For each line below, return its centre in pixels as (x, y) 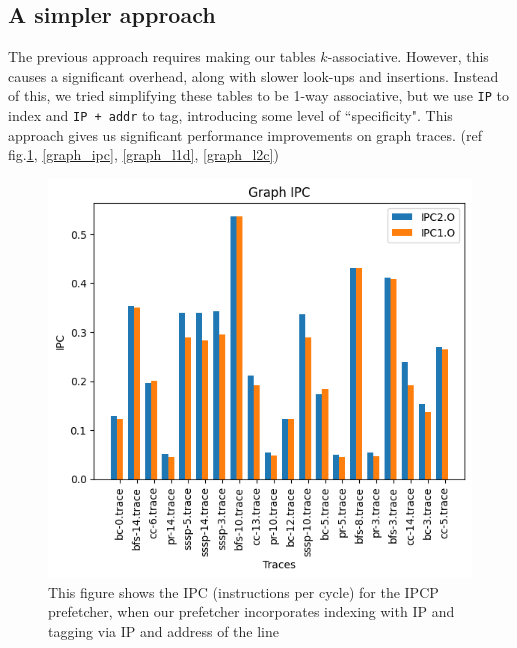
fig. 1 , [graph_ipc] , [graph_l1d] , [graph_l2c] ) (143, 154)
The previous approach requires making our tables (162, 56)
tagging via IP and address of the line (164, 630)
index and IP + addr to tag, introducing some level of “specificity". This (230, 115)
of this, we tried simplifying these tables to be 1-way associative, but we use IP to (258, 95)
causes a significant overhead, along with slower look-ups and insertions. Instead (253, 75)
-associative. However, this (408, 56)
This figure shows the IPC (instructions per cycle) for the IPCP (243, 591)
